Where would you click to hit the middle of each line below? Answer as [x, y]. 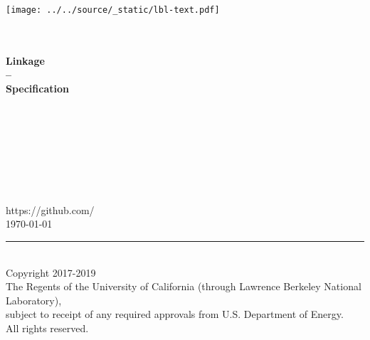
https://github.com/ [50, 209]
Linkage [25, 60]
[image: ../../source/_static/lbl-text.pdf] [113, 10]
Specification [37, 89]
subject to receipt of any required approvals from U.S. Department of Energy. [175, 314]
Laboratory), [34, 300]
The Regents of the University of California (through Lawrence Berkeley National [184, 286]
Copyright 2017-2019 [51, 272]
